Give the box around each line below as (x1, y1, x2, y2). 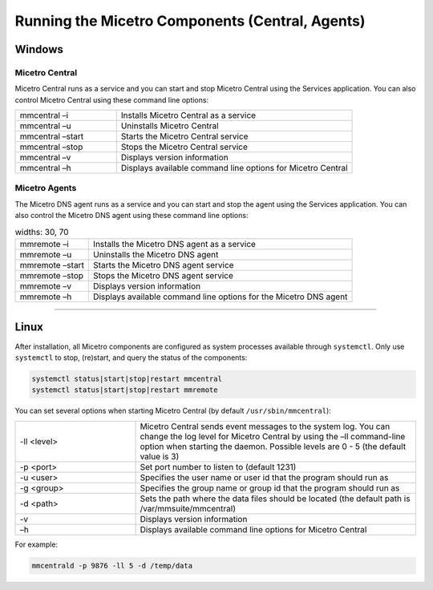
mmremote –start (19, 260, 84, 270)
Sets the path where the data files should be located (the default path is (140, 493, 411, 504)
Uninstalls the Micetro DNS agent (93, 249, 219, 260)
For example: (14, 539, 59, 549)
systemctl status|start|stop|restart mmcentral (31, 374, 222, 383)
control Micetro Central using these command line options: (14, 95, 208, 104)
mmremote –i (19, 239, 70, 249)
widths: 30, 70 (14, 226, 69, 237)
